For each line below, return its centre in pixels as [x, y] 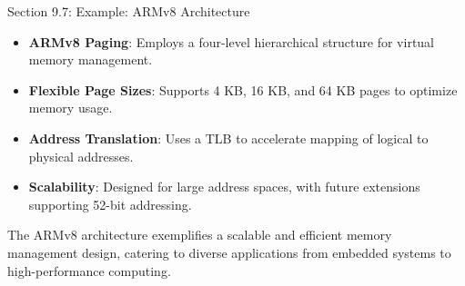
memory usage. [71, 108]
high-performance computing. [89, 270]
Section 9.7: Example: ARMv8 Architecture [129, 11]
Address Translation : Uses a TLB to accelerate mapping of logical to [228, 138]
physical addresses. [81, 156]
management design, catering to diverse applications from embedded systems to [229, 252]
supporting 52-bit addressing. [110, 204]
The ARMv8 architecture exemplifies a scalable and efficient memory [200, 235]
